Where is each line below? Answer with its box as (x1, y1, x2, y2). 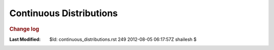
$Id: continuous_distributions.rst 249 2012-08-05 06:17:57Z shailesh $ (49, 36, 197, 42)
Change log (9, 25, 40, 32)
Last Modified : (9, 36, 41, 42)
